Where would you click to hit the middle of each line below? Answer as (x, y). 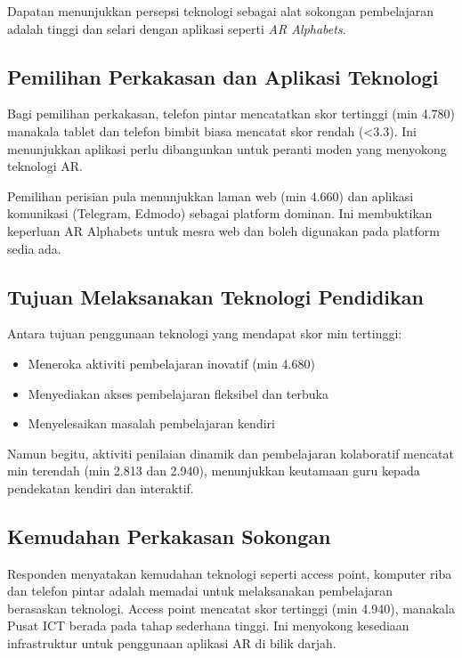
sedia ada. (34, 248)
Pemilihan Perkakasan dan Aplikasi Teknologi (223, 76)
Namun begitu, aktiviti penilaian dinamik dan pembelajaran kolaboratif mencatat (231, 453)
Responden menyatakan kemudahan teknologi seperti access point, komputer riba (230, 573)
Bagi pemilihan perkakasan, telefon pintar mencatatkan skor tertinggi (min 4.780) (231, 114)
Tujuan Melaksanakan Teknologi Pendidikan (215, 296)
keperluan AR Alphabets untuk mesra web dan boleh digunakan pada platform (223, 230)
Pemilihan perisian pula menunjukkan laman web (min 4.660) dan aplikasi (211, 195)
